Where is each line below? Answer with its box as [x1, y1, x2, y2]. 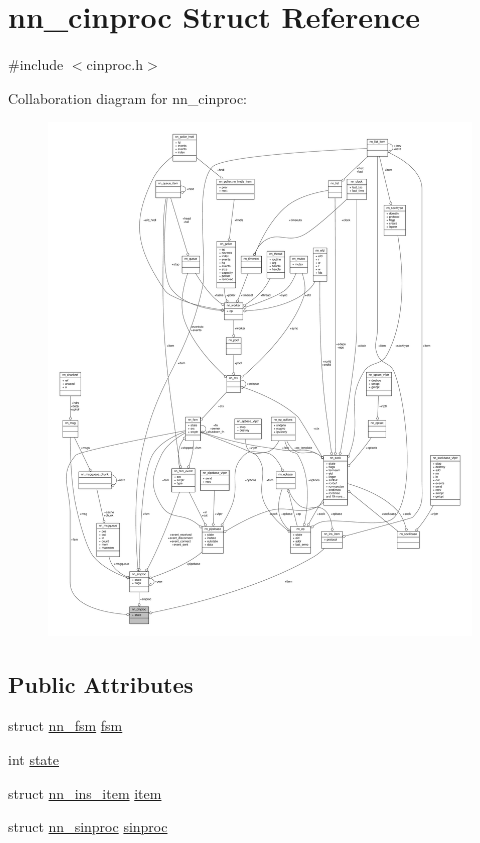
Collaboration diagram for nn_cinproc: [8, 87, 247, 108]
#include [8, 54, 64, 75]
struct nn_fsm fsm [8, 715, 123, 736]
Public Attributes [8, 668, 194, 699]
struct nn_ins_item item [8, 782, 162, 803]
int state [8, 749, 60, 770]
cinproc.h [86, 54, 144, 75]
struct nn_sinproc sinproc [8, 816, 168, 837]
